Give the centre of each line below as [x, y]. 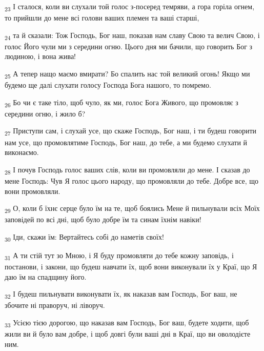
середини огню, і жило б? [45, 113]
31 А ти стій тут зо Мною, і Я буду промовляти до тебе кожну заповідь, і [119, 256]
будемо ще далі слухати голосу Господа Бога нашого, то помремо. [108, 85]
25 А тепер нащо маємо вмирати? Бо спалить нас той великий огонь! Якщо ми [127, 74]
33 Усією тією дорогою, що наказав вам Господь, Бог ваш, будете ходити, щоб [127, 323]
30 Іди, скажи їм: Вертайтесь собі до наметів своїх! [84, 237]
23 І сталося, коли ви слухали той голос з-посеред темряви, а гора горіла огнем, [130, 7]
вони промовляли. [33, 191]
